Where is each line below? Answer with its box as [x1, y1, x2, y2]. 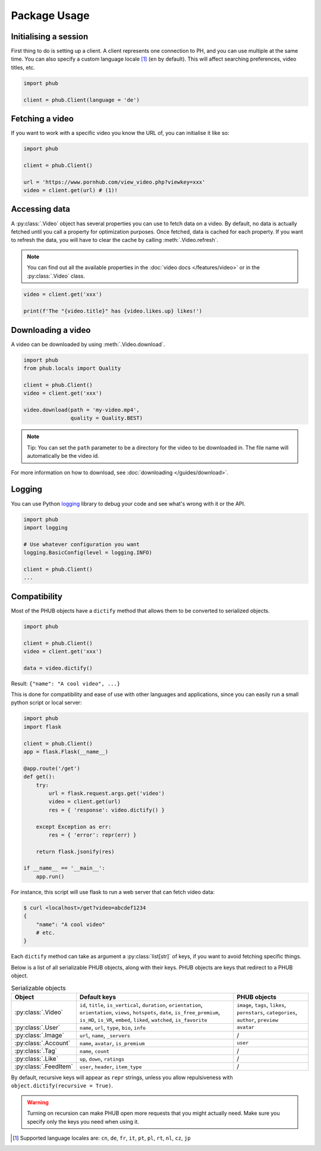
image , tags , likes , [237, 1001, 287, 1009]
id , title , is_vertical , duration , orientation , [79, 1001, 203, 1009]
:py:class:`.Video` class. [27, 272, 86, 279]
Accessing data [11, 204, 71, 214]
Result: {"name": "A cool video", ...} [11, 680, 121, 687]
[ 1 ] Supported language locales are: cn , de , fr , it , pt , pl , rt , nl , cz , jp [12, 1134, 191, 1141]
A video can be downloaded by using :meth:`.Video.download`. [11, 341, 165, 348]
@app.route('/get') [23, 765, 80, 772]
